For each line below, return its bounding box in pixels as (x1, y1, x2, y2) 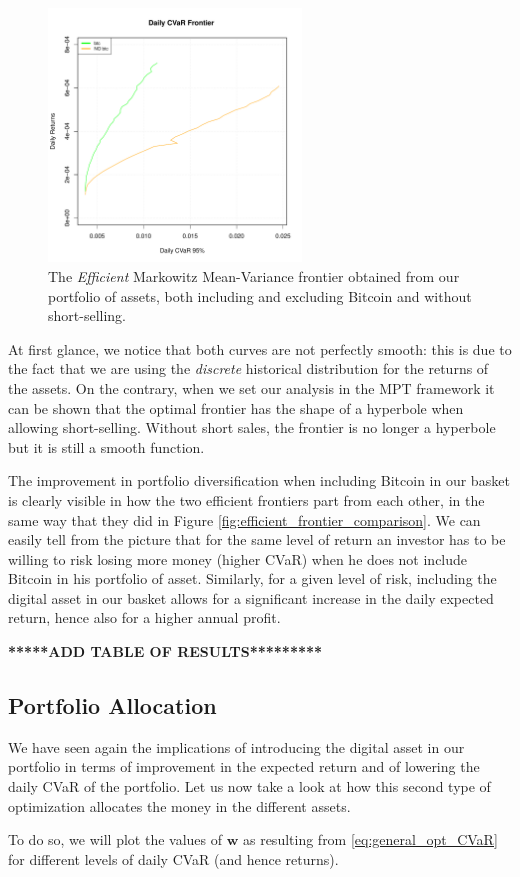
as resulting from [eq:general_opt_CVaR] (242, 829, 498, 850)
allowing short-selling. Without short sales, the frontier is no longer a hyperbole (8, 417, 496, 438)
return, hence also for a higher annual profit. (8, 607, 281, 628)
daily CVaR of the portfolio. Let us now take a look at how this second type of (8, 776, 491, 797)
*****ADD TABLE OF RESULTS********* (8, 641, 323, 662)
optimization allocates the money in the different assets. (8, 795, 351, 816)
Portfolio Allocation (8, 690, 217, 721)
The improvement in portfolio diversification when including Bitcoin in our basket (8, 470, 510, 491)
